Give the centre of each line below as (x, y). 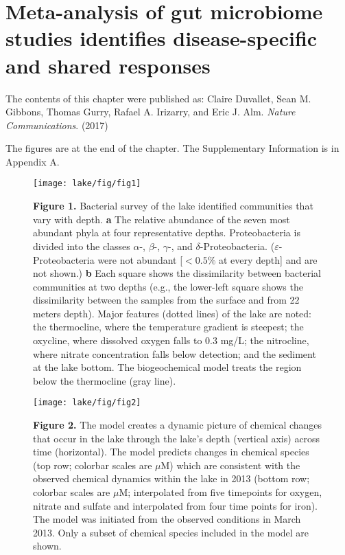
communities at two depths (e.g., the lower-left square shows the (168, 286)
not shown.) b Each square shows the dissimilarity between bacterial (177, 273)
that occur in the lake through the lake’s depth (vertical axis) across (177, 438)
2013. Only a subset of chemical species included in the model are (171, 532)
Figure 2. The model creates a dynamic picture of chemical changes (178, 425)
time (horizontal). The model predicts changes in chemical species (171, 452)
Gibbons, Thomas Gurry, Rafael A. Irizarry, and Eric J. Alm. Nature (151, 112)
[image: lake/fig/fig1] (87, 184)
